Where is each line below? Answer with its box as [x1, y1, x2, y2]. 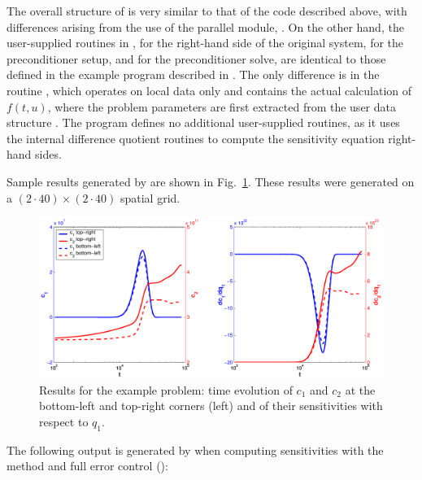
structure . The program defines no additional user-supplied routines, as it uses [7, 114, 400, 131]
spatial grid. [120, 189, 181, 206]
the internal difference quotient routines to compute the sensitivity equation [7, 129, 385, 146]
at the [345, 381, 376, 398]
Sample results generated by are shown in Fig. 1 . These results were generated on [7, 172, 415, 190]
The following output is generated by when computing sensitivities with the [7, 441, 384, 458]
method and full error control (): [7, 457, 168, 474]
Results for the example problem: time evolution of [39, 381, 293, 398]
